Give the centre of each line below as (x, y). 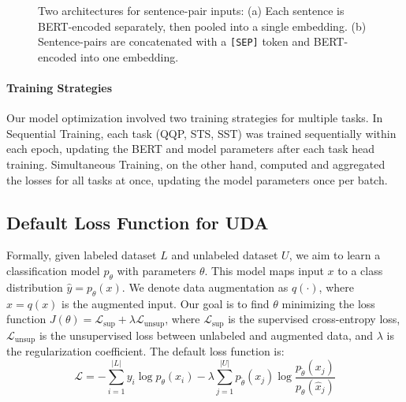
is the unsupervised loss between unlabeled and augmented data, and (206, 335)
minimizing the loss (328, 303)
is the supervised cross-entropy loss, (314, 319)
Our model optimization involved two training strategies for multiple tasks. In (195, 118)
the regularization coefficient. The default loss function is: (145, 351)
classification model (53, 270)
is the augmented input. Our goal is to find (166, 303)
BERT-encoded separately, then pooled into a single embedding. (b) (202, 26)
